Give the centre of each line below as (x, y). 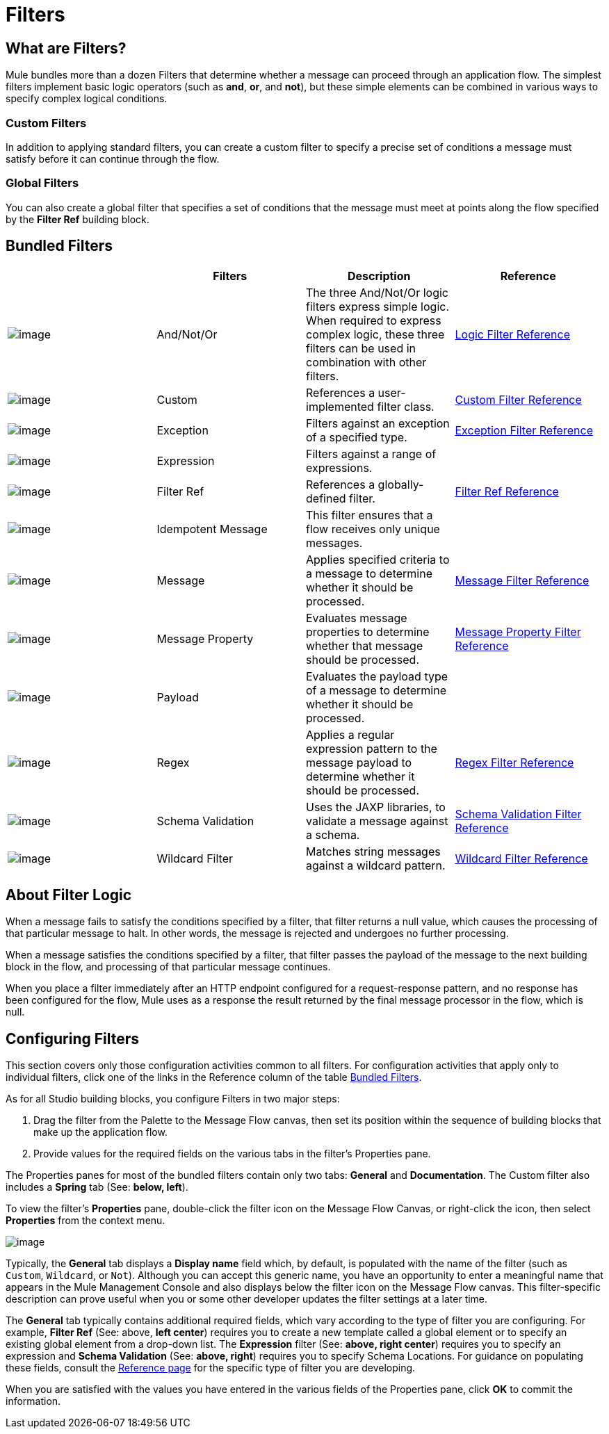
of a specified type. (357, 437)
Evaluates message (357, 618)
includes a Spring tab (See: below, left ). (97, 1187)
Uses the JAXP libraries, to (376, 807)
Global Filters (42, 183)
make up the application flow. (100, 1132)
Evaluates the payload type (377, 676)
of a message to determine (376, 690)
